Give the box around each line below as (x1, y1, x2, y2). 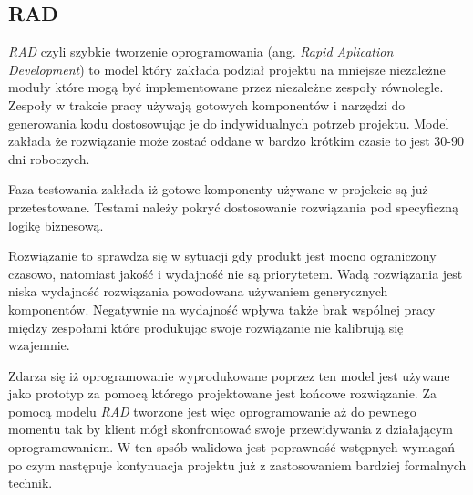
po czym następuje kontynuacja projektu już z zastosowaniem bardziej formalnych (8, 455, 467, 474)
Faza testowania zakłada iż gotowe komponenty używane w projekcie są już (8, 180, 428, 199)
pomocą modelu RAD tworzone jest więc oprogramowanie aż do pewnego (8, 401, 416, 420)
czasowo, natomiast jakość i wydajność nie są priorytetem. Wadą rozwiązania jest (8, 263, 463, 283)
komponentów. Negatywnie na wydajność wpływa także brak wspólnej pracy (8, 299, 436, 318)
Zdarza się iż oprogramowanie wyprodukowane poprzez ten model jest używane (8, 366, 450, 385)
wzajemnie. (8, 335, 70, 355)
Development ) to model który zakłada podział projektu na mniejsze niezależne (8, 59, 446, 78)
